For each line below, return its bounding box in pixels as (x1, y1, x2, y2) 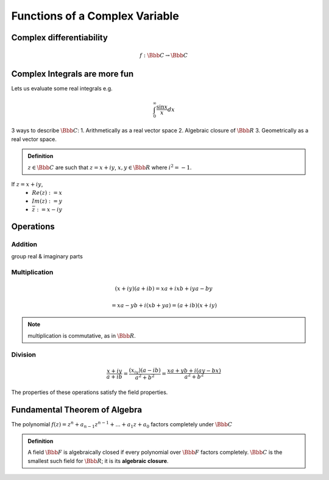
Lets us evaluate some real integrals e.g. (11, 85, 113, 92)
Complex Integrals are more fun (11, 69, 134, 79)
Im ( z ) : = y (32, 197, 63, 205)
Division (11, 350, 37, 358)
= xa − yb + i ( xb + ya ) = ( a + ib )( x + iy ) (111, 302, 218, 309)
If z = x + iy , (11, 180, 43, 187)
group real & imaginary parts (11, 252, 83, 260)
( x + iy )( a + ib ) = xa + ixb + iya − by (115, 285, 213, 292)
